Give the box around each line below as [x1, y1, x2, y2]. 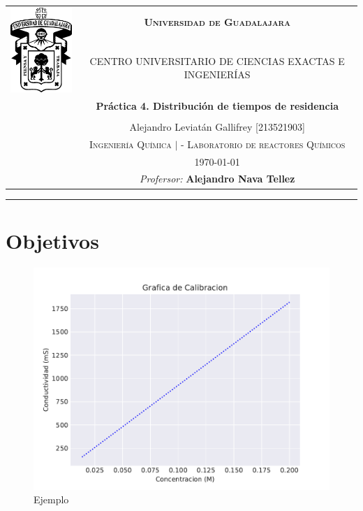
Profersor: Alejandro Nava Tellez [139, 171, 295, 186]
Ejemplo [34, 492, 69, 507]
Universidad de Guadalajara [144, 14, 290, 29]
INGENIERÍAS [184, 67, 251, 82]
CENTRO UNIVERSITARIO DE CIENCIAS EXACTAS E [89, 53, 345, 68]
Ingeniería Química [89, 136, 172, 151]
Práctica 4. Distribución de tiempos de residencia [96, 98, 339, 113]
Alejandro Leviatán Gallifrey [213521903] [129, 119, 305, 134]
